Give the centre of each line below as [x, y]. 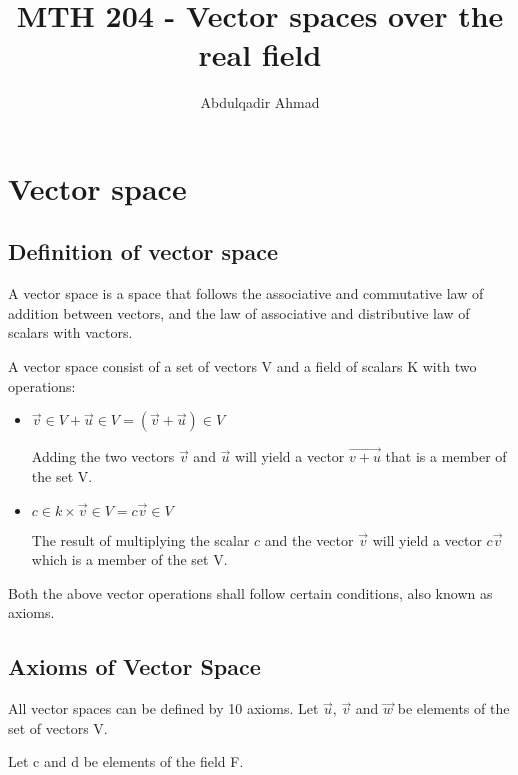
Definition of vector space [143, 251]
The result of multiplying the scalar [140, 539]
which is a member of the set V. [129, 559]
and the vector [309, 539]
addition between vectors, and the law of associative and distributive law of [239, 312]
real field [260, 54]
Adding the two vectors [103, 456]
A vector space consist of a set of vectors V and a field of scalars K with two [242, 366]
